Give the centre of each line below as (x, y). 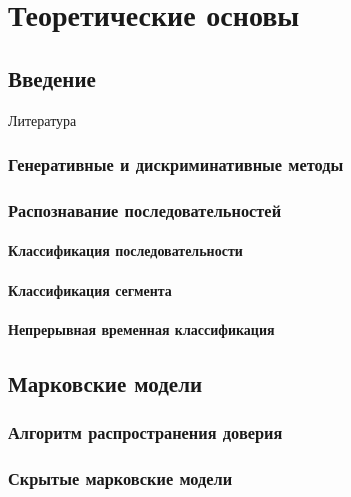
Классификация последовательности (125, 250)
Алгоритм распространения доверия (145, 432)
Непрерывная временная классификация (141, 328)
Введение (52, 77)
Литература (42, 119)
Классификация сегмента (90, 289)
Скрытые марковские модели (120, 477)
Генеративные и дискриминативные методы (176, 164)
